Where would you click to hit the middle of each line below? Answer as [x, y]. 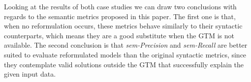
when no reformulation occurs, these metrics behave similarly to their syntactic [123, 26]
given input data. [30, 74]
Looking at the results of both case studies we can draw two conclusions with [120, 6]
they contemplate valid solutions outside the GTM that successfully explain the [124, 64]
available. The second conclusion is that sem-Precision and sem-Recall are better [126, 45]
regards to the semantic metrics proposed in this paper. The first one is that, [120, 16]
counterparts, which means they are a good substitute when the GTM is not [119, 35]
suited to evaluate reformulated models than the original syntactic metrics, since [125, 54]
